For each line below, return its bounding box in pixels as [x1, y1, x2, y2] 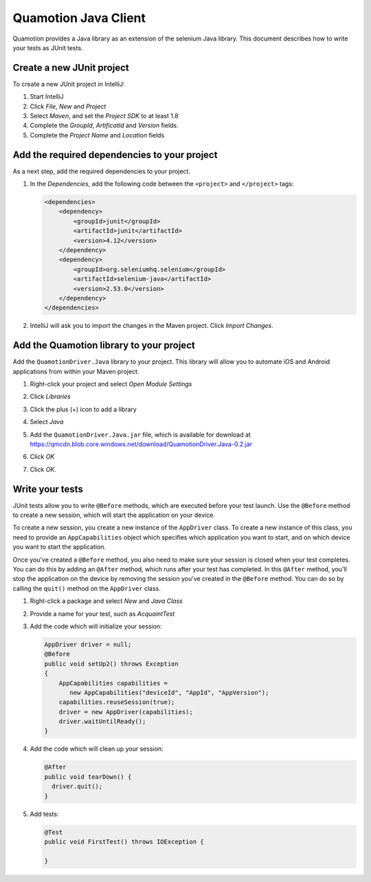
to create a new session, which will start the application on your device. [12, 511, 216, 519]
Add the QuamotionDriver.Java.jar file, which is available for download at [30, 430, 251, 439]
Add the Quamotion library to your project [12, 340, 195, 351]
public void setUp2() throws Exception [44, 660, 179, 668]
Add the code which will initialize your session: [30, 622, 162, 630]
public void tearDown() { [44, 773, 132, 780]
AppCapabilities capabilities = [58, 679, 168, 687]
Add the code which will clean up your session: [30, 745, 164, 753]
